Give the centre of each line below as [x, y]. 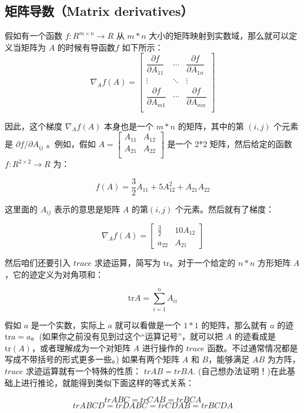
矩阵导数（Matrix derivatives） [99, 11]
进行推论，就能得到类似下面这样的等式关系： [107, 382]
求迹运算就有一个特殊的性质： [84, 370]
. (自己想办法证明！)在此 [240, 370]
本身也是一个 [128, 126]
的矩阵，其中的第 [211, 126]
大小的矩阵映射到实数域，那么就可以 [219, 36]
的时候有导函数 [86, 47]
